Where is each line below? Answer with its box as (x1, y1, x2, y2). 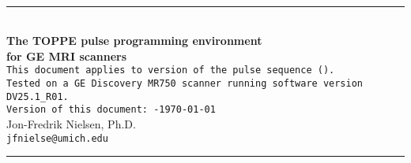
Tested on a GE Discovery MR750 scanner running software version (6, 78, 364, 90)
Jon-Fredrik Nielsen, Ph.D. (6, 116, 136, 132)
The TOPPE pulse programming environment (6, 32, 262, 49)
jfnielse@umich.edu (6, 132, 108, 144)
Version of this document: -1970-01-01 (6, 104, 216, 116)
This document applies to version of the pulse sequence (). (6, 65, 335, 76)
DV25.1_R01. (6, 91, 69, 102)
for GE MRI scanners (6, 47, 126, 64)
